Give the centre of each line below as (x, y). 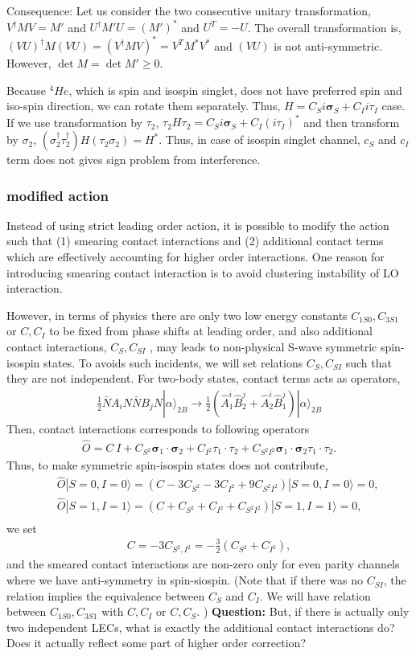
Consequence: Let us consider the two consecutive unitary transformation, (189, 10)
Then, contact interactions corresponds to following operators (158, 428)
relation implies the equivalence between (106, 595)
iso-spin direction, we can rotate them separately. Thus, (144, 106)
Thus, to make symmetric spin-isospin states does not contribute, (167, 465)
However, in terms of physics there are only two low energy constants (177, 315)
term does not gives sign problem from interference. (134, 160)
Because (26, 90)
